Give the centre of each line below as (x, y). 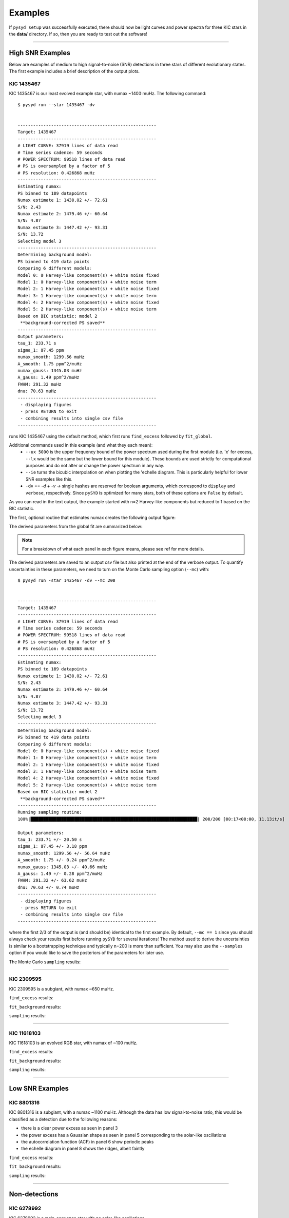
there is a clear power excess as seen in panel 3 (69, 1128)
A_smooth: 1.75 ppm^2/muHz (50, 364)
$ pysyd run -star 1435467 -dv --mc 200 (67, 580)
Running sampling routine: (50, 812)
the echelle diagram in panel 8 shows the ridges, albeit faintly (83, 1149)
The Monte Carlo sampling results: (45, 962)
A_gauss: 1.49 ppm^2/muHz (49, 377)
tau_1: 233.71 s (37, 343)
